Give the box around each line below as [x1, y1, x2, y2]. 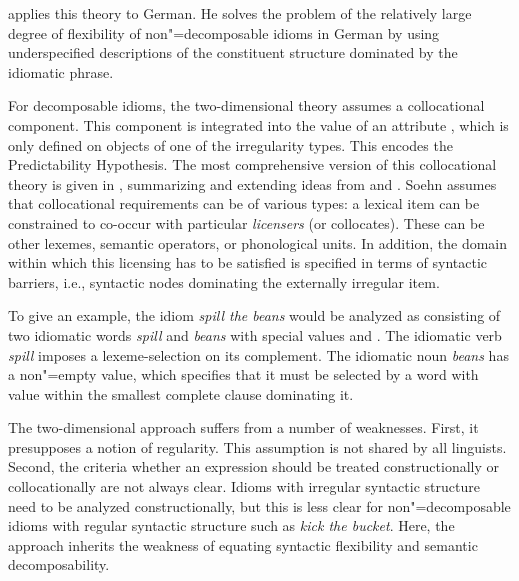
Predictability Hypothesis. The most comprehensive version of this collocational [8, 154, 497, 175]
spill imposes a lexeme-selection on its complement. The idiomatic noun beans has [8, 344, 509, 365]
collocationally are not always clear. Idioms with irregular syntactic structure [8, 476, 480, 497]
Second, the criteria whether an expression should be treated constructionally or [8, 456, 499, 477]
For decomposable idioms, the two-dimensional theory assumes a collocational [8, 95, 485, 116]
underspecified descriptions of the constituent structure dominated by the [8, 42, 458, 63]
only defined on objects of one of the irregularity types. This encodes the [8, 134, 453, 155]
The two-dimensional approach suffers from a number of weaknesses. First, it [8, 417, 479, 438]
